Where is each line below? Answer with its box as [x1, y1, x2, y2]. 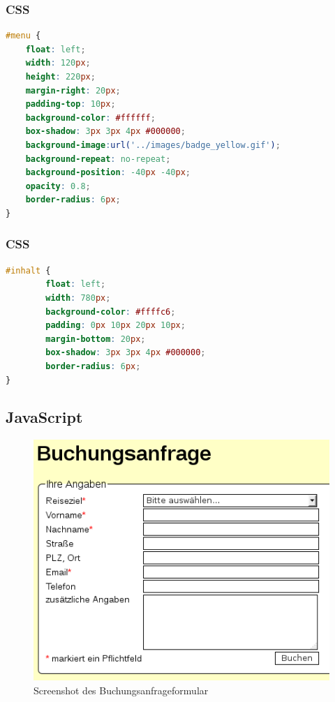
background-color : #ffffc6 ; [45, 306, 176, 317]
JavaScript [6, 406, 83, 428]
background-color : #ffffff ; [25, 112, 156, 123]
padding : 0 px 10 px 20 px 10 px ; [45, 320, 186, 331]
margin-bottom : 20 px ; [45, 334, 146, 344]
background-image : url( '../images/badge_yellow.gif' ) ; [25, 140, 281, 150]
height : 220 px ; [25, 72, 96, 82]
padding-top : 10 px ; [25, 99, 116, 110]
